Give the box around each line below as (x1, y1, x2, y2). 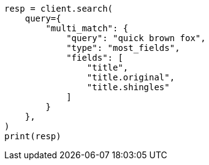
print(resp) (4, 131, 61, 141)
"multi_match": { (45, 23, 129, 33)
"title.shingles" (86, 82, 170, 92)
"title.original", (86, 72, 175, 82)
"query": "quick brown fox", (66, 33, 206, 43)
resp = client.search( (4, 4, 113, 13)
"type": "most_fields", (66, 43, 180, 53)
